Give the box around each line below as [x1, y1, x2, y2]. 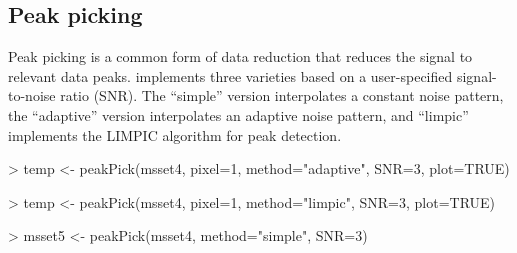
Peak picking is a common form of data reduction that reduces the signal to [8, 46, 473, 67]
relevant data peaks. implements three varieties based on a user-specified [8, 65, 453, 86]
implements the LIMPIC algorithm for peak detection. [8, 124, 342, 145]
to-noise [8, 85, 56, 106]
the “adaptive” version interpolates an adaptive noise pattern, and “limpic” [8, 104, 469, 125]
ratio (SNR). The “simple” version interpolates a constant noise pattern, [60, 85, 504, 106]
